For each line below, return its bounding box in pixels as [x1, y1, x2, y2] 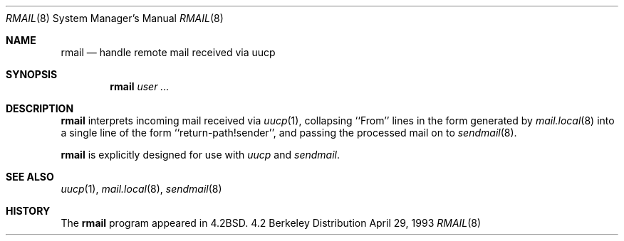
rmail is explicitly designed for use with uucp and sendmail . [61, 149, 340, 161]
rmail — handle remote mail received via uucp [61, 46, 276, 58]
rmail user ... [110, 80, 170, 92]
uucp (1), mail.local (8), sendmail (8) [61, 183, 222, 195]
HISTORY [6, 205, 51, 217]
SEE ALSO [6, 171, 54, 183]
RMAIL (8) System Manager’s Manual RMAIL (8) [6, 12, 224, 24]
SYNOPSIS [6, 68, 58, 80]
